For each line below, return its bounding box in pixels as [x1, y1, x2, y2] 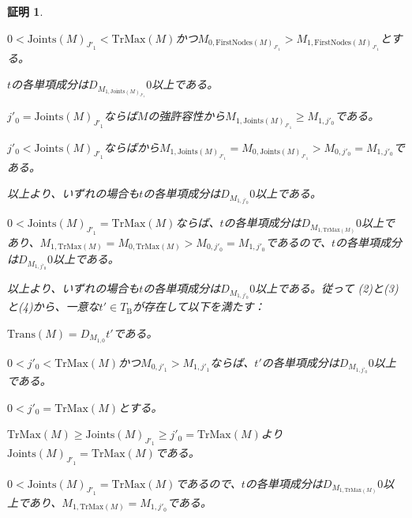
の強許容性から [148, 108, 226, 124]
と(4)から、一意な [7, 298, 99, 315]
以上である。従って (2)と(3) [255, 280, 399, 297]
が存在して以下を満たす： [133, 298, 265, 315]
